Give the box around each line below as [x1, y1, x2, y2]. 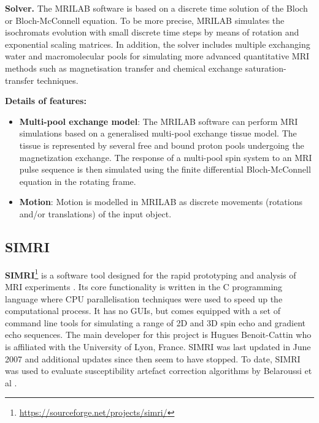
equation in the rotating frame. [19, 174, 136, 187]
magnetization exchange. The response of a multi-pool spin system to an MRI [19, 151, 312, 163]
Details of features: [5, 94, 86, 107]
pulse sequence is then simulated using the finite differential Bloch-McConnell [19, 163, 311, 176]
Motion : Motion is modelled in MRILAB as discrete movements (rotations [19, 195, 302, 208]
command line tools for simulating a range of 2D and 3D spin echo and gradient [5, 316, 306, 329]
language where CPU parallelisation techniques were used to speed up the [5, 292, 283, 305]
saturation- [245, 61, 286, 74]
